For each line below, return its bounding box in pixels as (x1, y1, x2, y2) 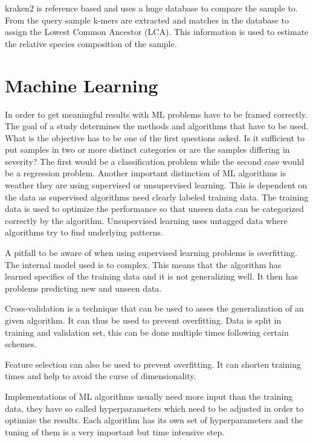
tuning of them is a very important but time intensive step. (5, 425, 225, 438)
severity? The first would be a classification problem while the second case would (5, 155, 305, 167)
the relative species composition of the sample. (5, 37, 177, 50)
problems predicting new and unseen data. (5, 281, 162, 294)
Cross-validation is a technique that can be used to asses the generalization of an (5, 302, 304, 315)
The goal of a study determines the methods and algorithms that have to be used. (5, 120, 309, 132)
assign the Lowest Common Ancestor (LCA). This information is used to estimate (5, 25, 309, 38)
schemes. (5, 338, 37, 350)
